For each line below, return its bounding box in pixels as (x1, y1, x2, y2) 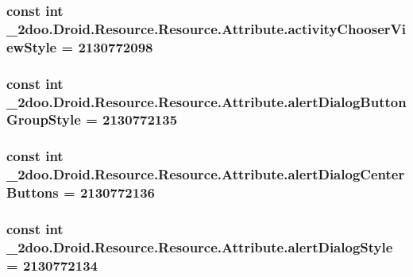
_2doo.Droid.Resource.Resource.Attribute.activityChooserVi (6, 18, 406, 38)
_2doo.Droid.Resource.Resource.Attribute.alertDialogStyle (6, 237, 393, 256)
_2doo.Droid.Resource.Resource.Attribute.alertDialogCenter (6, 164, 405, 184)
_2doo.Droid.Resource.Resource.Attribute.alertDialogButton (6, 91, 407, 111)
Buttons (6, 183, 59, 202)
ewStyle (6, 37, 57, 56)
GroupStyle (6, 110, 81, 129)
